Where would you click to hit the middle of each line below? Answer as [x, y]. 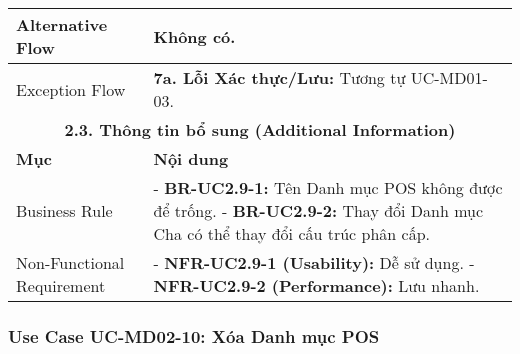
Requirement [61, 285]
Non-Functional [70, 262]
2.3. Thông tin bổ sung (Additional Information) [260, 129]
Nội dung [191, 158]
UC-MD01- [449, 77]
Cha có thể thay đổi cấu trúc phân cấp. [292, 233]
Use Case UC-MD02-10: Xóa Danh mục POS [194, 335]
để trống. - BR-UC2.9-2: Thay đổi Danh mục [318, 210]
